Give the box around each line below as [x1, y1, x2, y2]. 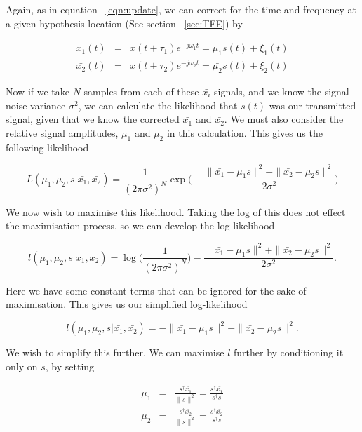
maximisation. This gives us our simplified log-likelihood [6, 297, 248, 311]
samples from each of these [83, 84, 199, 98]
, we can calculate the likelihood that [78, 97, 238, 112]
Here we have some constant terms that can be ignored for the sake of [6, 283, 307, 297]
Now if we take [6, 84, 69, 98]
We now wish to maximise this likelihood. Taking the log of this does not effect [6, 204, 346, 219]
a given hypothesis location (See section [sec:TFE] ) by [6, 15, 243, 30]
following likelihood [6, 140, 89, 154]
